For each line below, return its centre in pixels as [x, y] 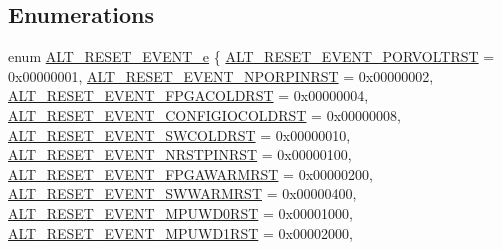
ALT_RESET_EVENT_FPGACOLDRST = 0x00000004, [188, 95]
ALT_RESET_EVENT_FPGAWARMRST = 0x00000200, [190, 173]
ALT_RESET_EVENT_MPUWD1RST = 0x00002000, [180, 232]
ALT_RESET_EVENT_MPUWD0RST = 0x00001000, [180, 212]
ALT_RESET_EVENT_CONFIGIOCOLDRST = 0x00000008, [204, 114]
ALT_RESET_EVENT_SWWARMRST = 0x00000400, [182, 193]
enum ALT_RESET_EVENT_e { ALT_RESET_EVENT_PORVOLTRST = [251, 56]
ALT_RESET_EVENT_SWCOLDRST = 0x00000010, [179, 134]
